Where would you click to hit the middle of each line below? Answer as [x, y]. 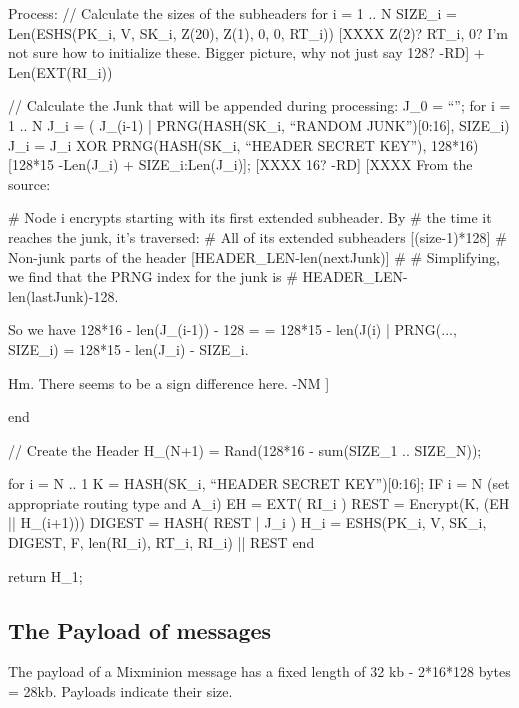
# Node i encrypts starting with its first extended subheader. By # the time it [250, 217]
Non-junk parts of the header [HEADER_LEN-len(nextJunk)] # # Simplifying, [254, 256]
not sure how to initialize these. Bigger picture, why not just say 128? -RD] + [246, 52]
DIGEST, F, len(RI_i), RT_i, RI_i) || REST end [161, 542]
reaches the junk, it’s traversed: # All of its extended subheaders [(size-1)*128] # [257, 236]
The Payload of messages [140, 629]
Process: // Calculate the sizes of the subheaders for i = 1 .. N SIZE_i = [232, 13]
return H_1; [45, 575]
